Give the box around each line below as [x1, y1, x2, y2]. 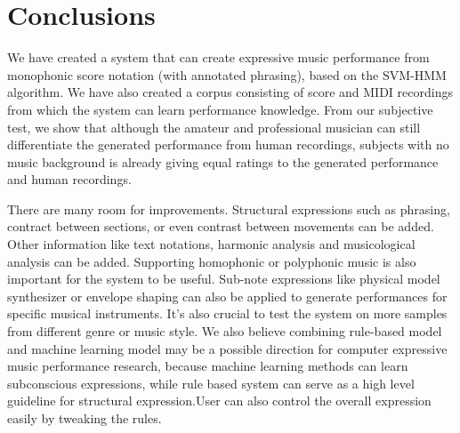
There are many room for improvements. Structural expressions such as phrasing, [7, 199, 450, 218]
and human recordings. [7, 170, 132, 188]
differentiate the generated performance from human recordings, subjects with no [7, 135, 449, 154]
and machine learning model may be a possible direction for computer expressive [7, 339, 448, 357]
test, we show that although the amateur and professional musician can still [7, 117, 421, 136]
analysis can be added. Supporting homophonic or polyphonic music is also [7, 252, 416, 270]
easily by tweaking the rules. [7, 409, 162, 427]
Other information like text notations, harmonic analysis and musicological [7, 235, 416, 253]
